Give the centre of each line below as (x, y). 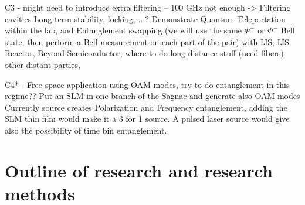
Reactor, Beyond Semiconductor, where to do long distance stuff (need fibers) (144, 53)
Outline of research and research (139, 170)
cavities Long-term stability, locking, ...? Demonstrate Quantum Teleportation (145, 18)
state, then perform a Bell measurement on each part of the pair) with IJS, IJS (147, 41)
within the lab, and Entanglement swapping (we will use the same (123, 30)
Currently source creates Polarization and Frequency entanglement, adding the (146, 107)
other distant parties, (43, 64)
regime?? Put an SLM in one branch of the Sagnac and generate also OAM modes (152, 96)
